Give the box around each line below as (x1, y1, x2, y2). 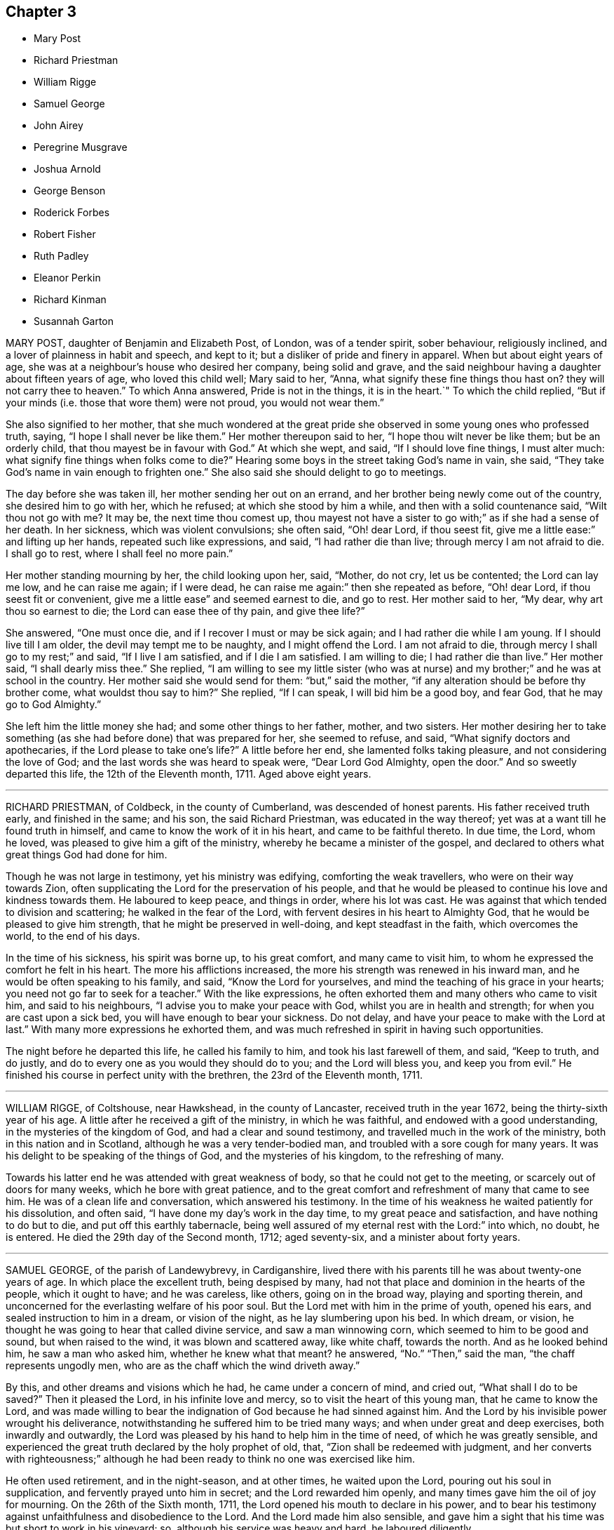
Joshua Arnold (34, 163, 101, 175)
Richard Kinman (34, 293, 107, 306)
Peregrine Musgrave (34, 141, 128, 154)
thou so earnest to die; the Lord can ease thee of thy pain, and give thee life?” (6, 605, 365, 618)
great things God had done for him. (6, 849, 168, 861)
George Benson (34, 185, 106, 197)
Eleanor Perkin (34, 272, 101, 284)
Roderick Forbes (34, 206, 110, 219)
